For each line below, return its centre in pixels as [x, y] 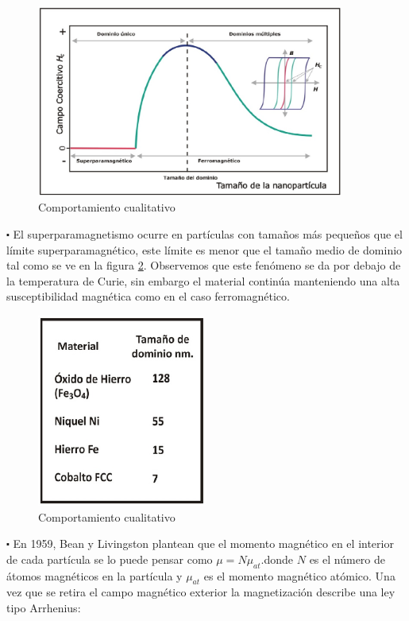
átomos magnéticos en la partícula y [95, 575]
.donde [277, 559]
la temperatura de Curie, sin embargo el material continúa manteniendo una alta [203, 280]
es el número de [347, 559]
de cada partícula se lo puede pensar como [110, 559]
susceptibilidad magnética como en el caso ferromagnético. [148, 296]
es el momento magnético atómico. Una [299, 575]
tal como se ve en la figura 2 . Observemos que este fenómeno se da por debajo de [204, 265]
